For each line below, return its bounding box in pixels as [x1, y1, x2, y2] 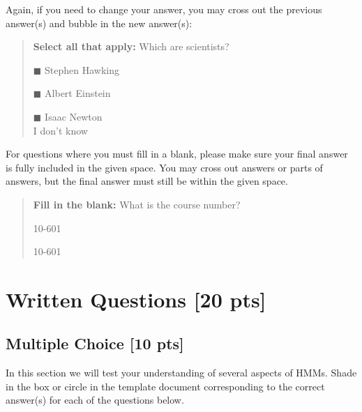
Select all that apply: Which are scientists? [33, 39, 229, 54]
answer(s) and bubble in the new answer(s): [6, 15, 193, 30]
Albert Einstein [45, 86, 111, 100]
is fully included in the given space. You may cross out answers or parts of [6, 160, 323, 174]
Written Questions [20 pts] [6, 284, 266, 313]
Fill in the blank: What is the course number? [33, 197, 241, 211]
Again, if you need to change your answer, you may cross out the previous [6, 2, 322, 16]
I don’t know [33, 123, 88, 137]
